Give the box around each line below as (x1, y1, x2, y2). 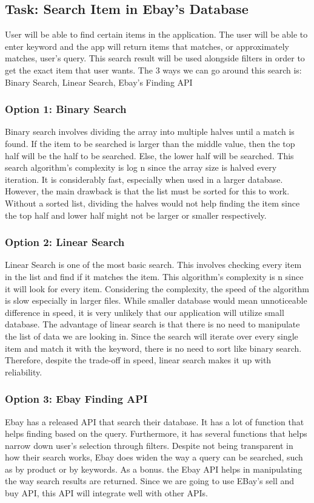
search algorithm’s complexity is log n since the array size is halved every (5, 161, 277, 174)
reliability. (5, 365, 42, 378)
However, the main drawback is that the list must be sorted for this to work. (5, 185, 290, 197)
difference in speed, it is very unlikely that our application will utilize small (5, 306, 284, 318)
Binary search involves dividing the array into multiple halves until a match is (5, 125, 295, 138)
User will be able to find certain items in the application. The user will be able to (5, 28, 308, 41)
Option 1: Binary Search (5, 101, 127, 117)
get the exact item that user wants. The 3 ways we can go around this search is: (5, 63, 302, 76)
